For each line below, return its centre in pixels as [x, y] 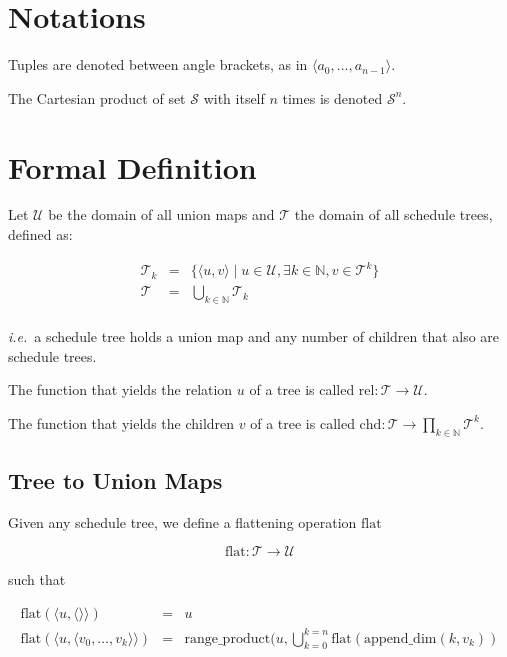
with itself [234, 97]
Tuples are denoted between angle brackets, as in [158, 64]
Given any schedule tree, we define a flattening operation [182, 521]
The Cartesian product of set [97, 97]
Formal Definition [132, 166]
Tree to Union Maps [115, 479]
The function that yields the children [121, 422]
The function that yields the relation [120, 389]
